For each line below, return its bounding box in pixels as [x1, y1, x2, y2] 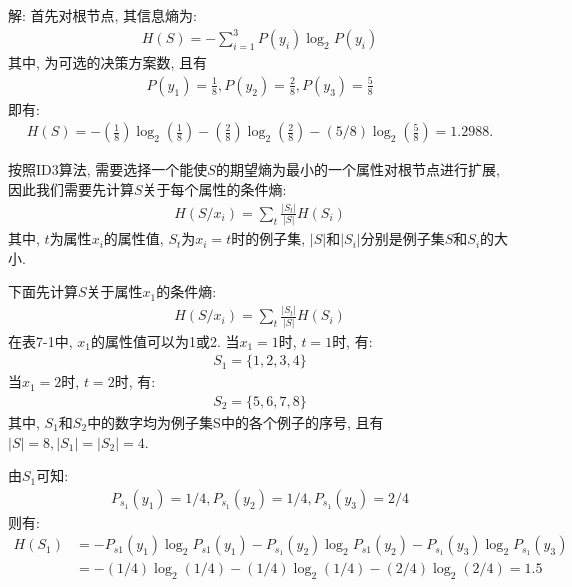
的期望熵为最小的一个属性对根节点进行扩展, [215, 159, 500, 180]
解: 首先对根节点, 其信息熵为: [8, 5, 197, 25]
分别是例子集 [360, 228, 445, 249]
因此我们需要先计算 [8, 178, 134, 199]
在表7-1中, [8, 330, 73, 351]
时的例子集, [231, 228, 306, 249]
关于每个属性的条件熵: [142, 178, 287, 199]
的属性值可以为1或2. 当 [90, 330, 240, 351]
